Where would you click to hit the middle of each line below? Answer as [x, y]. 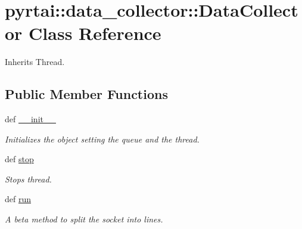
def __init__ [30, 119]
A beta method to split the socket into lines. [84, 219]
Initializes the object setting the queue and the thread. [102, 139]
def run [18, 199]
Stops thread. [28, 179]
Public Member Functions [86, 94]
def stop [19, 159]
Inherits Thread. [35, 62]
